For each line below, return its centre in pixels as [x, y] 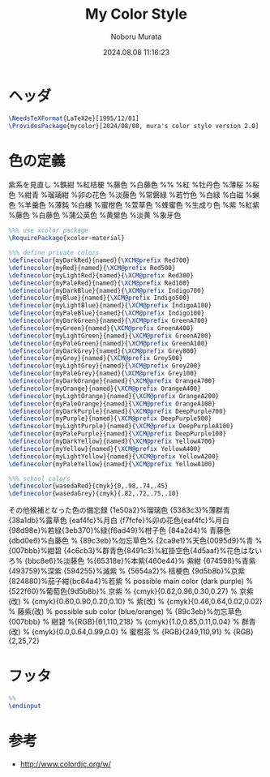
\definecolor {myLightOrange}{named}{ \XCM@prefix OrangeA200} [114, 396]
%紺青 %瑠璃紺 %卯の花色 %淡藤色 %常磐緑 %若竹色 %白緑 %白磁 [131, 195]
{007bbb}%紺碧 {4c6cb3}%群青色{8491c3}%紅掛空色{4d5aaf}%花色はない [135, 551]
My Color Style [136, 14]
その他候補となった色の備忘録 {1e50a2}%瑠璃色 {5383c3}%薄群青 [120, 510]
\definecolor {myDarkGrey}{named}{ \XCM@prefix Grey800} [103, 351]
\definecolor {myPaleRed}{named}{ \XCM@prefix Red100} [99, 283]
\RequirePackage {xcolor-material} [67, 238]
